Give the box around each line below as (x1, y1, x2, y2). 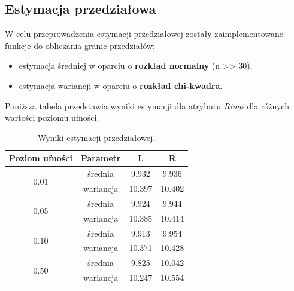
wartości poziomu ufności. (5, 111, 99, 124)
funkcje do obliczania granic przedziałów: (5, 39, 155, 51)
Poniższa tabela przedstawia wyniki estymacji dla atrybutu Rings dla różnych (5, 99, 289, 112)
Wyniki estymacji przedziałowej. (38, 131, 156, 143)
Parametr (80, 152, 121, 164)
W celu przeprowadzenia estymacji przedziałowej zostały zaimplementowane (5, 27, 283, 40)
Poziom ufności (9, 152, 72, 164)
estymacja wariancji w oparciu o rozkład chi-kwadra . (19, 79, 223, 91)
